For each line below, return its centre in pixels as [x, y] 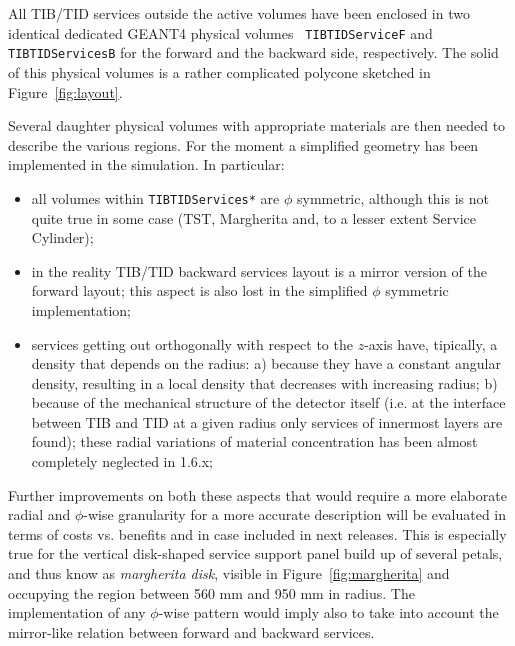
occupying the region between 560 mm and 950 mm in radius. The [211, 592]
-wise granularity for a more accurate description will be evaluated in [295, 514]
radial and [39, 514]
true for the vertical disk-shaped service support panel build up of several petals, [255, 553]
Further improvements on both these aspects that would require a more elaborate [257, 494]
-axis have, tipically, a [431, 343]
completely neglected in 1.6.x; [122, 461]
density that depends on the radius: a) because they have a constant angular [266, 363]
